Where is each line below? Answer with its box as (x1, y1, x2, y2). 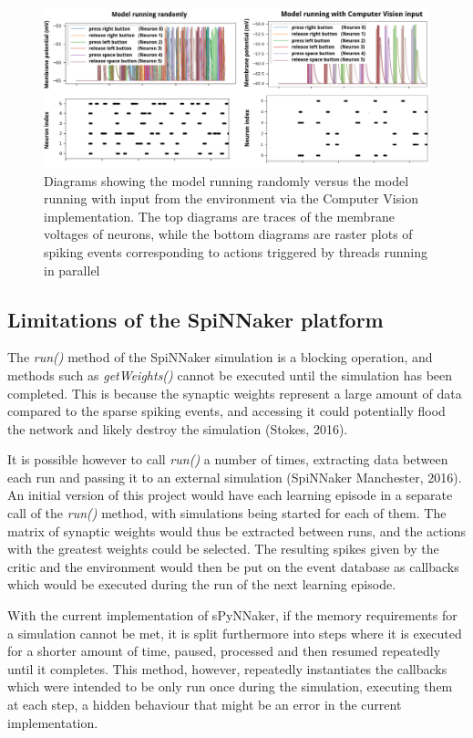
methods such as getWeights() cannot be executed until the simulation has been (7, 365, 453, 384)
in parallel (44, 260, 100, 279)
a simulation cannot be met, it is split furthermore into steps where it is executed (7, 623, 462, 642)
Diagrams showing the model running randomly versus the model (44, 171, 409, 190)
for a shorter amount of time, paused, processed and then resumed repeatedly (7, 641, 441, 660)
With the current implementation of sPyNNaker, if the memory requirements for (7, 606, 458, 625)
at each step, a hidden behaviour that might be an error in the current (7, 695, 402, 714)
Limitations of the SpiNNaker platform (7, 305, 384, 333)
